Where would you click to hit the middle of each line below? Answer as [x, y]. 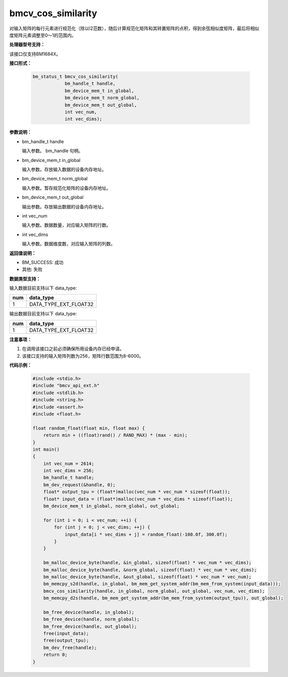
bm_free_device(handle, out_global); [90, 626]
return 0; [55, 655]
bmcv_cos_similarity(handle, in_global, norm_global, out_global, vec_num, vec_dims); [154, 591]
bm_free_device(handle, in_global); [89, 612]
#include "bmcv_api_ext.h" [66, 386]
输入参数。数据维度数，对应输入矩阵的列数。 [69, 244]
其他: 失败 [32, 269]
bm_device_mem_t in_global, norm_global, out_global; [111, 506]
